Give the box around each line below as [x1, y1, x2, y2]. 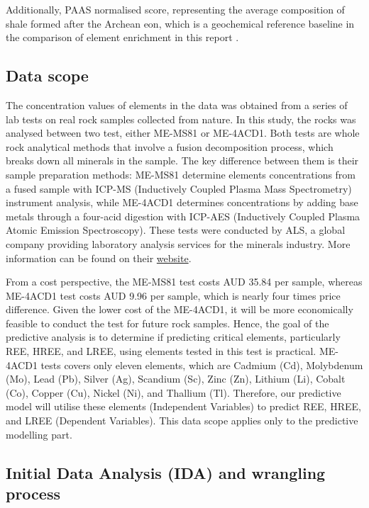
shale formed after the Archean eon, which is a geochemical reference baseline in [6, 16, 355, 30]
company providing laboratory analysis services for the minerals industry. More [6, 236, 351, 251]
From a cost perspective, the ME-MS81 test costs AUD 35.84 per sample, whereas [6, 274, 363, 289]
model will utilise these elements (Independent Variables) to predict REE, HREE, [6, 399, 361, 414]
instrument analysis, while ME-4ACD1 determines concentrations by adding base [6, 195, 358, 210]
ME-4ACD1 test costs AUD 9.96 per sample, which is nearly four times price [6, 288, 341, 303]
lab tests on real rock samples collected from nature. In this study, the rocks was [6, 111, 356, 126]
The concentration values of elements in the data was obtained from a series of [6, 97, 348, 112]
